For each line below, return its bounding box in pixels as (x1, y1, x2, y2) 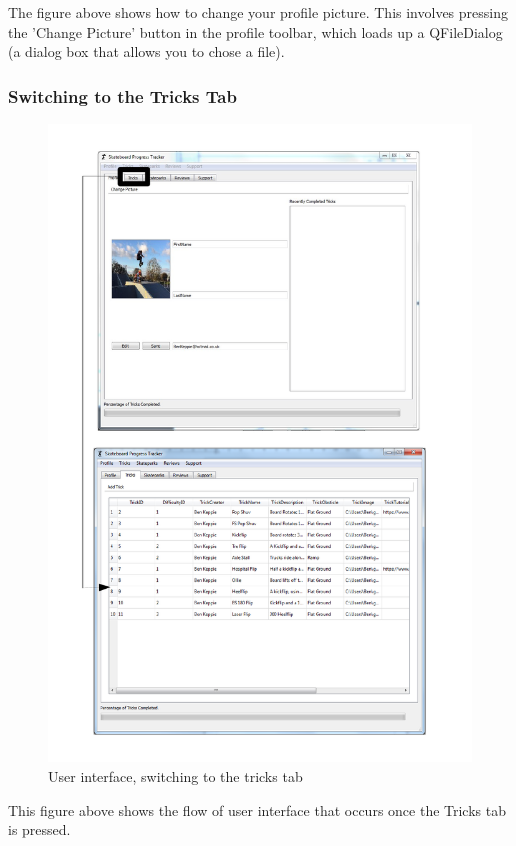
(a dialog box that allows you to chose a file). (8, 41, 285, 62)
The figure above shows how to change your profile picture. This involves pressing (8, 2, 508, 22)
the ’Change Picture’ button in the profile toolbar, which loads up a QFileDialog (8, 21, 503, 42)
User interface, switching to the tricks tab (48, 766, 303, 787)
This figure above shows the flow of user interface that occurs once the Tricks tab (8, 799, 506, 820)
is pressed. (8, 819, 71, 840)
